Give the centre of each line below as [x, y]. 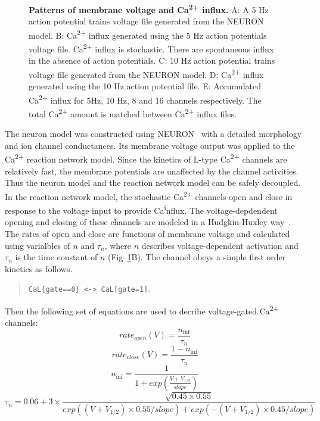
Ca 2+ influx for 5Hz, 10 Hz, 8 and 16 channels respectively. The [145, 99]
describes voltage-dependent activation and [220, 245]
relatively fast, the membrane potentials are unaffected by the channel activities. [152, 171]
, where [118, 245]
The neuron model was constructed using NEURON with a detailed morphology [153, 134]
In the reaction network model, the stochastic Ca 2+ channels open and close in [149, 195]
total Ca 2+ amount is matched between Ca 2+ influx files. [133, 113]
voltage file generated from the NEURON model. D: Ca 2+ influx [146, 73]
